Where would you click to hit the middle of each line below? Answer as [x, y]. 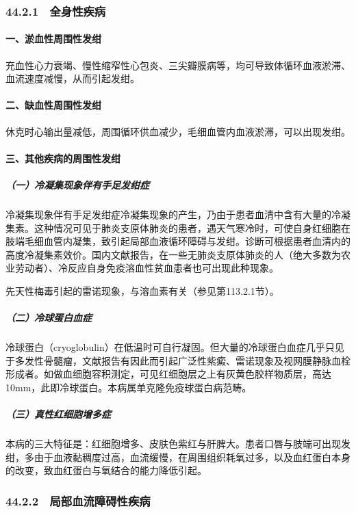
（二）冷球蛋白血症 [49, 318]
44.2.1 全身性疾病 [56, 11]
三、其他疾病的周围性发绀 [63, 158]
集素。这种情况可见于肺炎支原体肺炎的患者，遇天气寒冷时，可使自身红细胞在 [178, 227]
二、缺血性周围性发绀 [53, 105]
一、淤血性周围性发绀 [53, 39]
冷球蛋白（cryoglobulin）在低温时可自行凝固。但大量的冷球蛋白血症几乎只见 [175, 347]
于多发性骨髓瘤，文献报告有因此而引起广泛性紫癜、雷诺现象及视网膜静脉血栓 [178, 360]
